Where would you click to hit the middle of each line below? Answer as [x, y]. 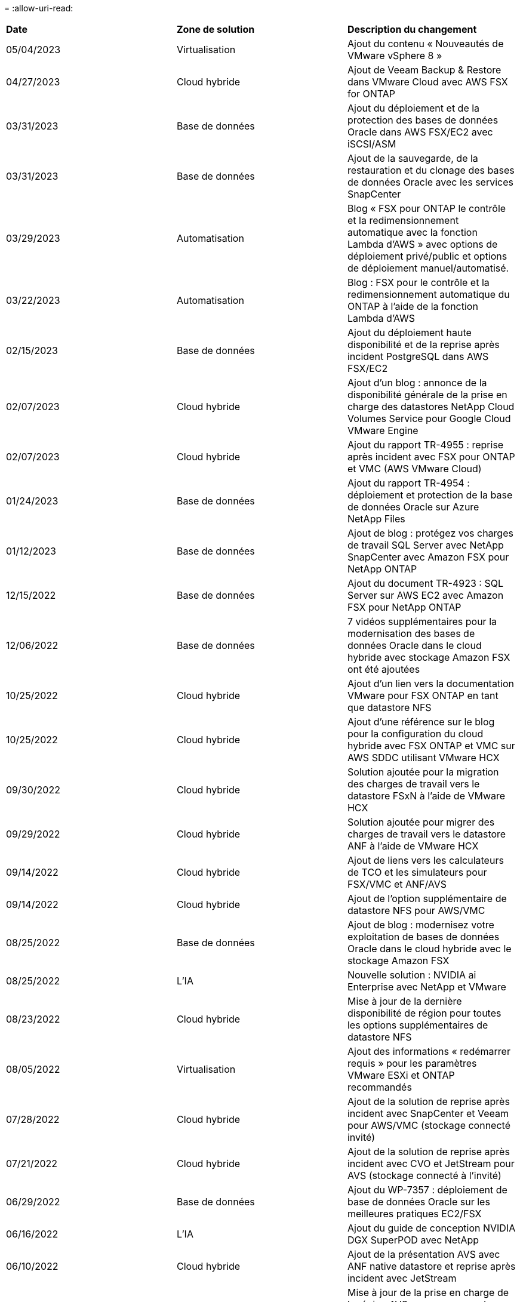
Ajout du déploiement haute [409, 333]
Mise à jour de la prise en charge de [428, 1292]
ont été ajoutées [384, 669]
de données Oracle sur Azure [413, 507]
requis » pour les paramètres [412, 1063]
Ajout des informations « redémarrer [429, 1051]
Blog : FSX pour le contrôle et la [418, 282]
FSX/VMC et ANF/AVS [397, 884]
